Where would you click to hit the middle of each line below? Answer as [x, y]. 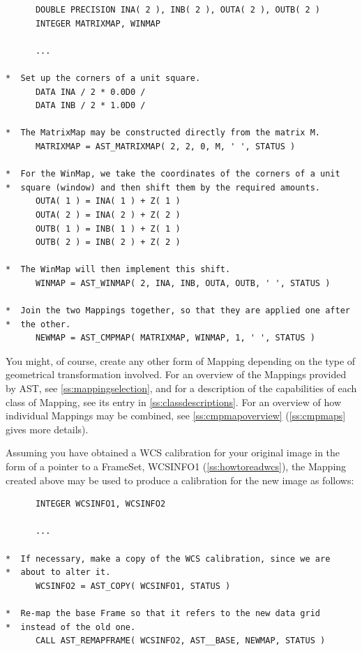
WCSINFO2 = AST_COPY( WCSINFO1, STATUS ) [133, 586]
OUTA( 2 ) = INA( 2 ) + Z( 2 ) [108, 215]
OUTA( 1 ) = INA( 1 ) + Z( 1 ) [108, 201]
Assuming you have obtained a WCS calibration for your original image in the [173, 452]
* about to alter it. [58, 573]
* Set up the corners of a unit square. [103, 78]
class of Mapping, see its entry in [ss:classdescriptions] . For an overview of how [174, 402]
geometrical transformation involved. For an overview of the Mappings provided [176, 374]
